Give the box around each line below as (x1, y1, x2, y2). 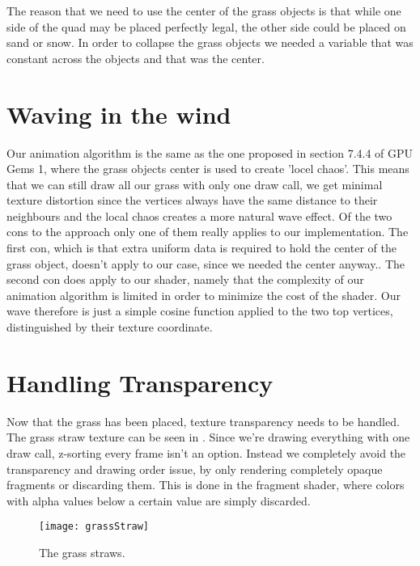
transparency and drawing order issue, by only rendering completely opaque (6, 460, 383, 477)
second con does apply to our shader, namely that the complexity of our (6, 271, 364, 288)
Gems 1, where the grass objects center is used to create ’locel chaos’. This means (6, 160, 409, 177)
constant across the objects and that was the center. (6, 49, 265, 66)
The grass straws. (39, 543, 125, 560)
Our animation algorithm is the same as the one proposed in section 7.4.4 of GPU (6, 144, 414, 161)
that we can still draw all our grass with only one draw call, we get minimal (6, 175, 383, 192)
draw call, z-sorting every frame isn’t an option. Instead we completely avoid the (6, 444, 406, 461)
